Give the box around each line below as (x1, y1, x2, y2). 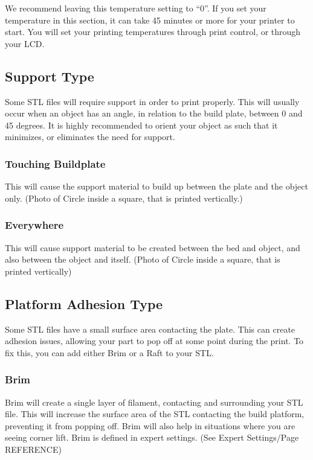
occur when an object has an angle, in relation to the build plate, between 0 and (5, 107, 303, 120)
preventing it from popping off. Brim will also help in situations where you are (5, 419, 295, 432)
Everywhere (5, 217, 64, 232)
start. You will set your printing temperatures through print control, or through (5, 25, 301, 38)
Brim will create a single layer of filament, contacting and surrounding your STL (5, 395, 303, 408)
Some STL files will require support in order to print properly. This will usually (5, 95, 300, 107)
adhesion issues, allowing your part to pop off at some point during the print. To (5, 334, 304, 347)
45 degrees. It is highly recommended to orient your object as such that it (5, 118, 278, 131)
